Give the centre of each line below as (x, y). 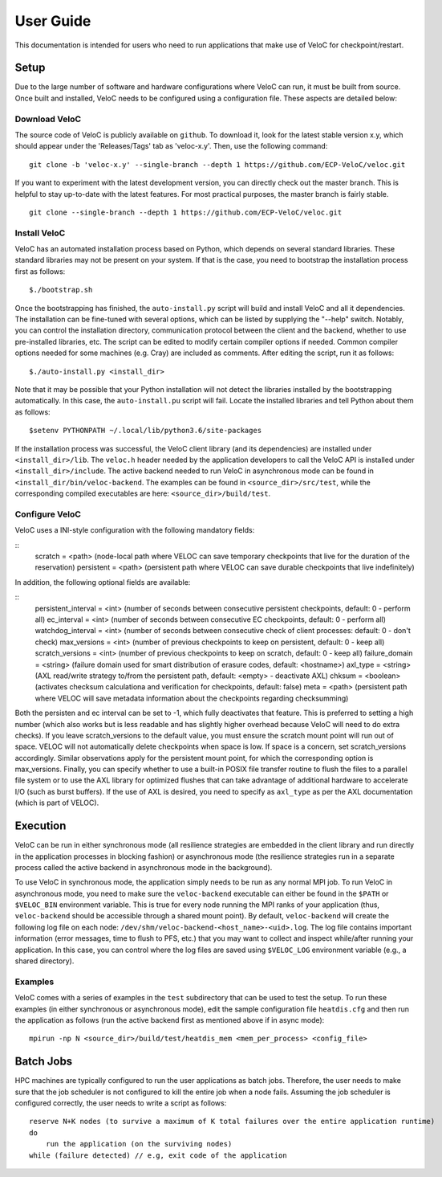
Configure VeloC (48, 514)
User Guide (53, 21)
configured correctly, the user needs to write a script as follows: (121, 1103)
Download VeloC (48, 119)
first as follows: (40, 271)
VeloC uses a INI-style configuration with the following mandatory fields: (135, 530)
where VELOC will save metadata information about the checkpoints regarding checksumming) (192, 698)
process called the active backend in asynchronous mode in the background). (144, 867)
